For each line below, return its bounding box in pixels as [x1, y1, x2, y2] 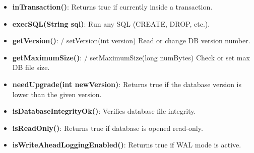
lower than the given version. [12, 89, 102, 99]
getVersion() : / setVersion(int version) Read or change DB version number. [12, 35, 250, 46]
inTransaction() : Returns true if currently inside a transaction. [12, 2, 213, 12]
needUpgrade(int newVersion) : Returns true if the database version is [12, 79, 242, 89]
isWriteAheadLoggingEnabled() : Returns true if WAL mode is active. [12, 139, 241, 150]
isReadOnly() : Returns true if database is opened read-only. [12, 122, 203, 133]
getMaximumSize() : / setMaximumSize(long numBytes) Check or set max [12, 52, 250, 62]
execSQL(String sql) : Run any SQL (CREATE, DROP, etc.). [12, 18, 210, 29]
